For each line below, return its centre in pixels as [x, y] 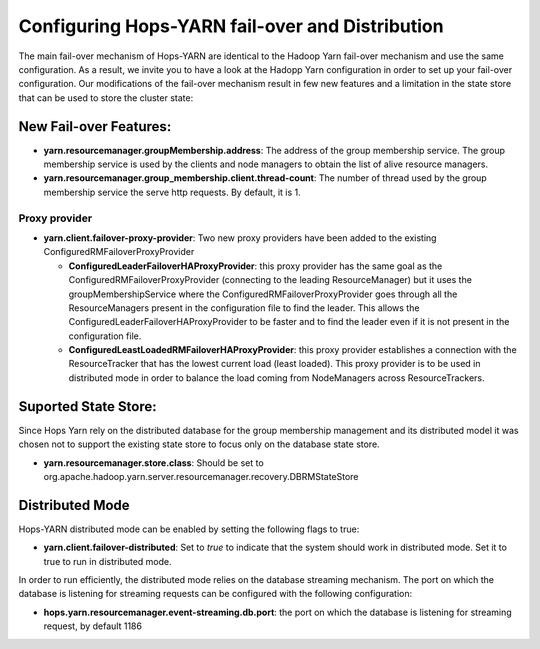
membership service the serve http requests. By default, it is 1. [172, 192]
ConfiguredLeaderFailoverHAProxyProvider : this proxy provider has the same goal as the [255, 266]
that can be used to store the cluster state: [106, 97]
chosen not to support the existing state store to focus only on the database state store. [199, 444]
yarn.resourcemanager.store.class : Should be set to [153, 462]
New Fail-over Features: [95, 126]
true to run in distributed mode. [107, 561]
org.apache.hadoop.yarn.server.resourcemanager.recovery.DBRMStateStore [201, 476]
